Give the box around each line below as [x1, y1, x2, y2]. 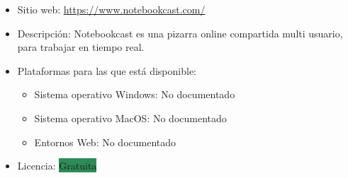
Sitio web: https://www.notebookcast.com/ [17, 2, 206, 16]
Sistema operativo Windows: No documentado [34, 87, 235, 102]
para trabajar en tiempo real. [17, 40, 145, 54]
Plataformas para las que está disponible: [17, 63, 197, 78]
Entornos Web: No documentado [34, 134, 176, 149]
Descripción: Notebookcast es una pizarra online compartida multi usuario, [17, 25, 343, 40]
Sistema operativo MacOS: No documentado [34, 110, 227, 125]
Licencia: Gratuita [17, 158, 97, 173]
